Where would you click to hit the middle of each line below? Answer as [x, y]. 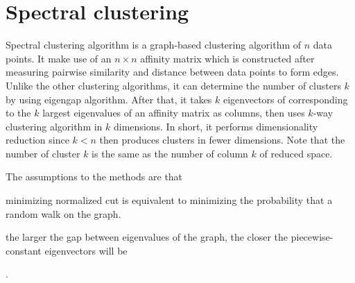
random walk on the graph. [63, 213]
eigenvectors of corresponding [285, 99]
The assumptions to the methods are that [94, 177]
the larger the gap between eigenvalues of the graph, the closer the [147, 237]
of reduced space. [296, 153]
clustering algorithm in [54, 126]
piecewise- [312, 237]
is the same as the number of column [170, 153]
